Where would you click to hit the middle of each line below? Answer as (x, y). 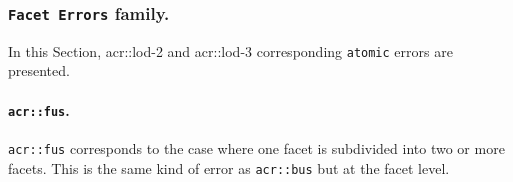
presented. (39, 70)
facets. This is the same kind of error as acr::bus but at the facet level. (229, 167)
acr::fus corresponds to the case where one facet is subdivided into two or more (256, 147)
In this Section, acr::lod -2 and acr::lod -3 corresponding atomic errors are (230, 50)
